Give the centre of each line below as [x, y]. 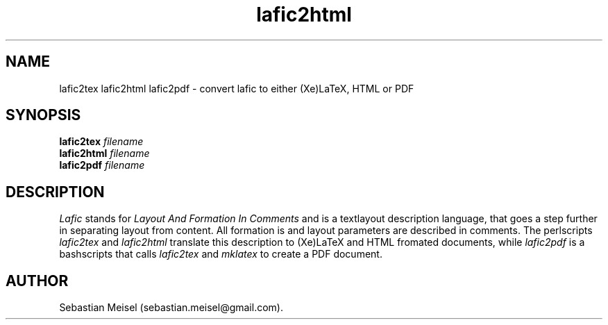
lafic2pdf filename [102, 165]
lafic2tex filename [101, 142]
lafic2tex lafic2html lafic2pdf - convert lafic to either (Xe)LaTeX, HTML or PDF [237, 88]
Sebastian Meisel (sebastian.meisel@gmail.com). [171, 308]
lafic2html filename [104, 153]
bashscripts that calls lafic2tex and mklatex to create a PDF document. [221, 254]
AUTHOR [37, 281]
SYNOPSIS [43, 115]
